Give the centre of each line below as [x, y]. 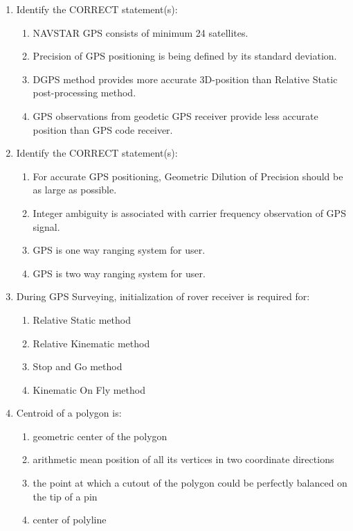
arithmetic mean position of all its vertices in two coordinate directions [183, 459]
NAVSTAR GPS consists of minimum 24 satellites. [141, 32]
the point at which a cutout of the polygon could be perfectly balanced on [190, 483]
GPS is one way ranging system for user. [119, 250]
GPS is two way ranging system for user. [119, 273]
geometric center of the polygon [100, 436]
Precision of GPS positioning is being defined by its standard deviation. [185, 56]
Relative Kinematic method [91, 343]
